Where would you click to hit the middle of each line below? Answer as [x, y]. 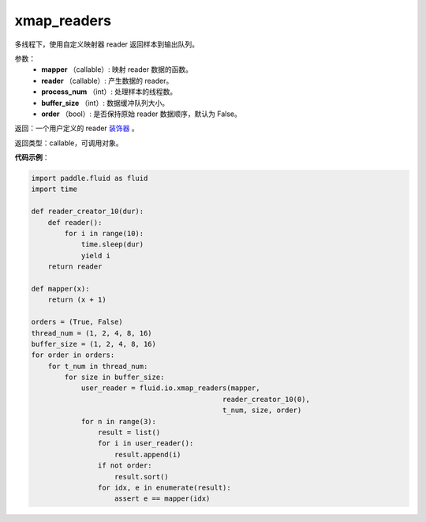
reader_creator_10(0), [266, 399]
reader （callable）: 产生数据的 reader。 [107, 81]
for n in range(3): [119, 421]
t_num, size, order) [262, 410]
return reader [75, 267]
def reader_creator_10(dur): [88, 212]
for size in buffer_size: [114, 377]
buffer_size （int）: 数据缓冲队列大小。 [105, 103]
